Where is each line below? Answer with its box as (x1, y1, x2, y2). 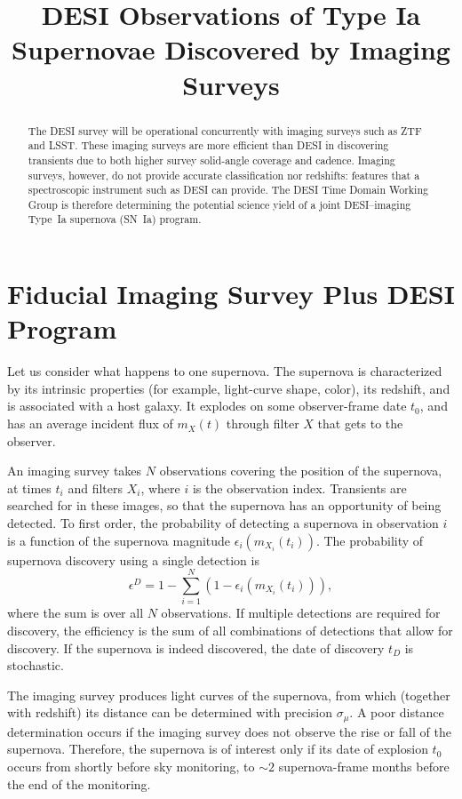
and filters (68, 478, 123, 497)
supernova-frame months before (278, 756, 450, 775)
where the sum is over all (7, 603, 144, 622)
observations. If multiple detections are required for (161, 603, 441, 622)
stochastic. (7, 656, 64, 675)
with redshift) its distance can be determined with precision (7, 703, 332, 722)
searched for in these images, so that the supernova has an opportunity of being (7, 496, 442, 515)
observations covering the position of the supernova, (159, 461, 442, 480)
